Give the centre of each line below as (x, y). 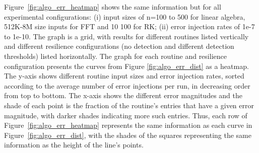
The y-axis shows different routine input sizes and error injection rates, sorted (124, 76)
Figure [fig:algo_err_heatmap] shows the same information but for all (113, 7)
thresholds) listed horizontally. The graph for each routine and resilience (115, 56)
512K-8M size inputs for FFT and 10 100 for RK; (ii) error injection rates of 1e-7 (129, 26)
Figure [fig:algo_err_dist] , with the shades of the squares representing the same (128, 135)
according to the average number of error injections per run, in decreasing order (127, 85)
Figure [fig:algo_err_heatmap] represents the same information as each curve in (128, 125)
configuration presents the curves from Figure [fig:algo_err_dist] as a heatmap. (126, 66)
